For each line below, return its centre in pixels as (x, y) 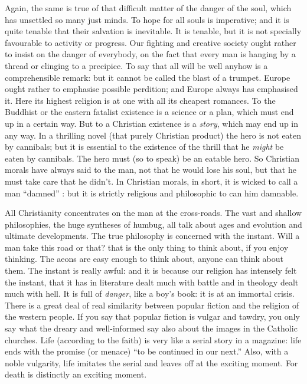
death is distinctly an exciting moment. (76, 374)
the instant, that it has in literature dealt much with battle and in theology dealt (152, 282)
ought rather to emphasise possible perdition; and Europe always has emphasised (151, 89)
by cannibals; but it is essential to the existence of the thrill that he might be (144, 147)
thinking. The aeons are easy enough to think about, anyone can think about (144, 259)
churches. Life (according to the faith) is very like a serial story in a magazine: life (153, 339)
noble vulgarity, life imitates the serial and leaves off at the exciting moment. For (151, 362)
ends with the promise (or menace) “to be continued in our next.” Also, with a (147, 351)
